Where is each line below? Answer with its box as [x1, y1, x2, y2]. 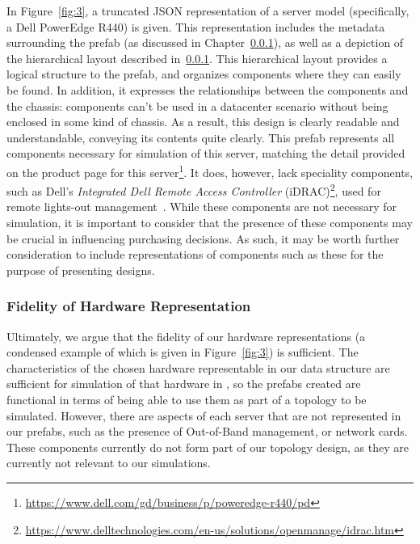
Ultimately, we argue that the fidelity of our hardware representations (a [6, 327, 366, 344]
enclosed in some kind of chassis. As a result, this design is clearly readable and [6, 113, 400, 130]
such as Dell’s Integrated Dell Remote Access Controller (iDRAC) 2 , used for [6, 180, 381, 199]
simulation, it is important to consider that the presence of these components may [6, 214, 413, 231]
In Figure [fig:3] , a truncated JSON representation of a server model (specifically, [6, 2, 409, 19]
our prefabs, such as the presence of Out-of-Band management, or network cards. [6, 423, 408, 440]
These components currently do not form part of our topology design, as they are [6, 438, 409, 455]
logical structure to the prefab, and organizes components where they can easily [6, 65, 401, 82]
